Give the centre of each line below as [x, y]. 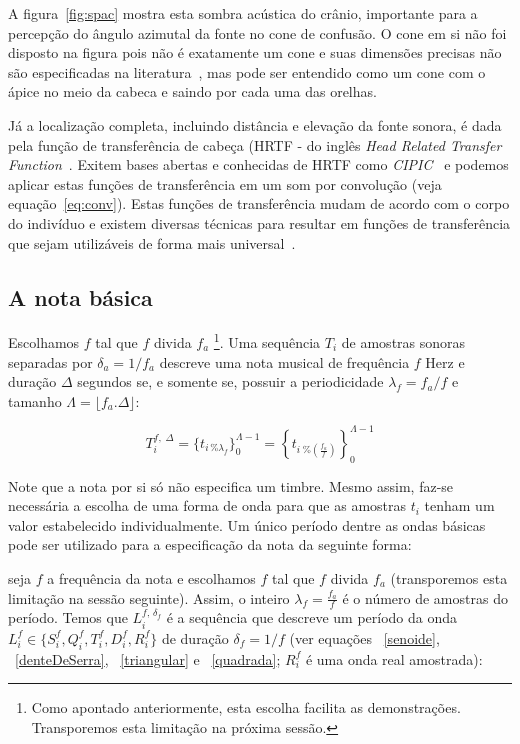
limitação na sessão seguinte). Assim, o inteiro [149, 597]
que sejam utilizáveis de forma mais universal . [152, 242]
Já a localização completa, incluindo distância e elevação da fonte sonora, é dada [255, 124]
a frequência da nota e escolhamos [151, 578]
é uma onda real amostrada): [394, 658]
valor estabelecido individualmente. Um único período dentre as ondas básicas [247, 524]
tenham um [459, 505]
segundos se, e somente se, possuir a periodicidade [230, 381]
